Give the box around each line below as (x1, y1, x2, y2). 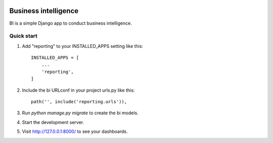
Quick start (9, 33, 38, 40)
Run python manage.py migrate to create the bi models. (22, 110, 139, 116)
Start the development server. (22, 119, 84, 125)
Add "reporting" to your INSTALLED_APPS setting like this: (22, 43, 144, 49)
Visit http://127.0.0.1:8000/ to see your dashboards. (22, 128, 128, 134)
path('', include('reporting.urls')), (31, 99, 127, 104)
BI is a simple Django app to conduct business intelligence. (9, 20, 132, 26)
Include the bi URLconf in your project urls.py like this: (22, 87, 135, 93)
